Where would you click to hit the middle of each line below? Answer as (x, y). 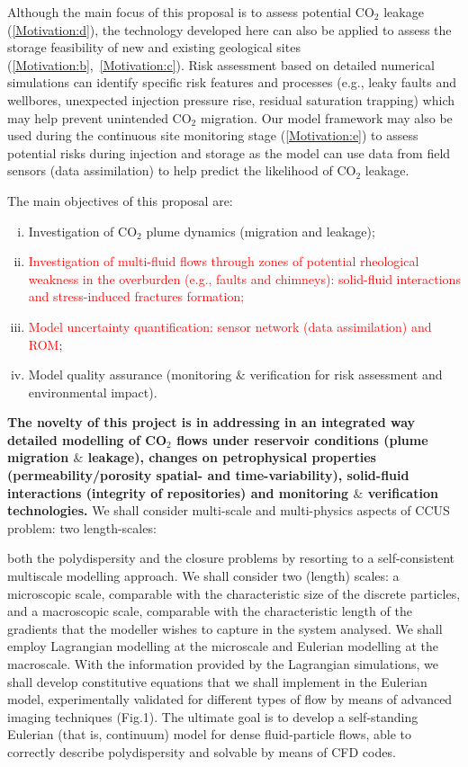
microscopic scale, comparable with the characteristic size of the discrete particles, (234, 593)
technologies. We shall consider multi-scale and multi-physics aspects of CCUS (229, 510)
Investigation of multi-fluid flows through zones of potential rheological (224, 261)
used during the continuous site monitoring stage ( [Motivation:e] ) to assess (213, 135)
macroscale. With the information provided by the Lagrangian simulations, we (223, 664)
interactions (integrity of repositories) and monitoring (178, 492)
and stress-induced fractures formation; (136, 296)
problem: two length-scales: (82, 527)
